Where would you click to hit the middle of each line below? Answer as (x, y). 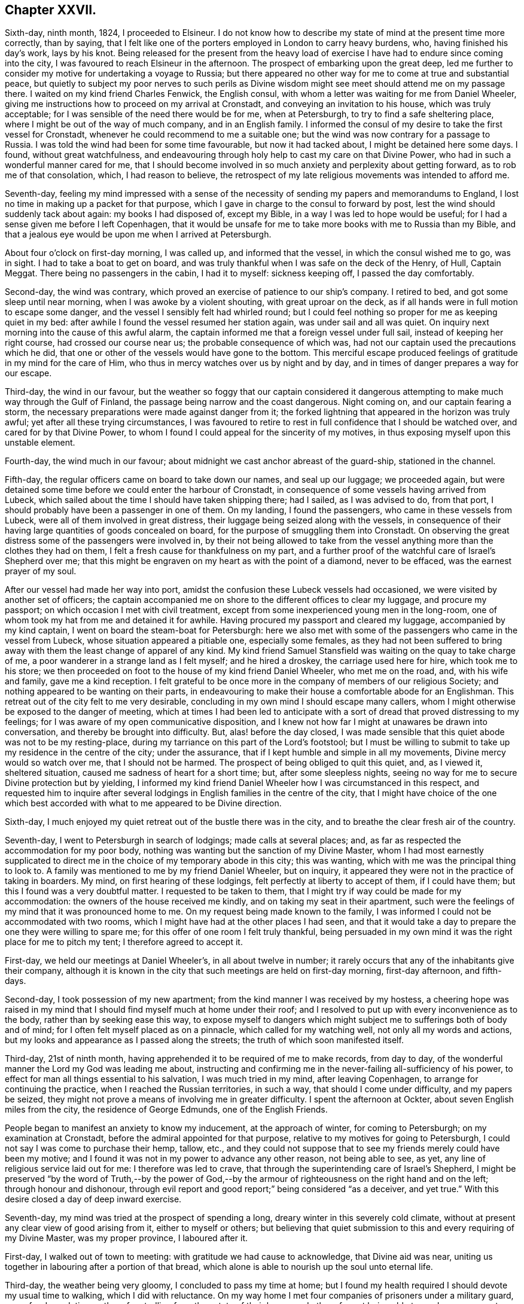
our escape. (28, 373)
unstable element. (40, 443)
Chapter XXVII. (51, 10)
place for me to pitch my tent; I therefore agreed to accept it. (124, 942)
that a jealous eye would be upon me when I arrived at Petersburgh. (138, 234)
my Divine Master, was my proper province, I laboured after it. (126, 1238)
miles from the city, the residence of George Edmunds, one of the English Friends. (166, 1110)
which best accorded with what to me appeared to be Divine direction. (143, 803)
